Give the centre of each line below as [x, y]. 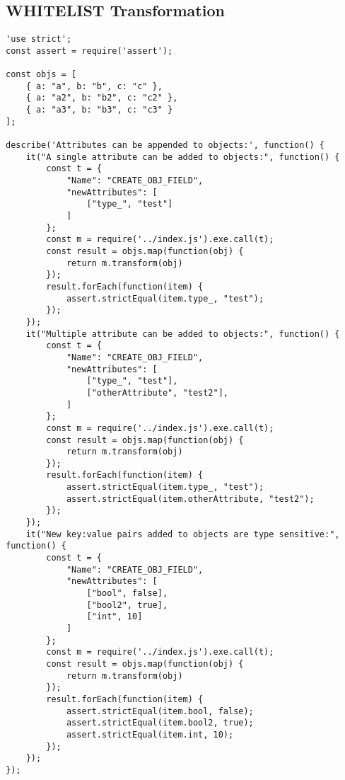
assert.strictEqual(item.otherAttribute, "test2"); [190, 499]
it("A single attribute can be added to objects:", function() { [183, 157]
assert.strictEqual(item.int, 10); [150, 734]
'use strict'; [39, 39]
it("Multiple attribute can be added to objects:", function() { [183, 334]
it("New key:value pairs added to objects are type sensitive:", [183, 534]
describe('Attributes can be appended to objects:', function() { [165, 145]
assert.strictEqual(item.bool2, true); [160, 723]
